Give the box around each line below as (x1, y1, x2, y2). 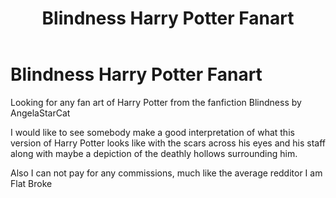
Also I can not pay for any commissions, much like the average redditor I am (10, 167, 323, 179)
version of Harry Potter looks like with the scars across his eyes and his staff (10, 137, 326, 149)
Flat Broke (10, 177, 53, 189)
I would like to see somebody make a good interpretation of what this (10, 126, 295, 138)
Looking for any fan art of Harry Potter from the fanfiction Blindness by (10, 96, 302, 108)
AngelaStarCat (10, 107, 71, 119)
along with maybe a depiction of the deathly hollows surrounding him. (10, 147, 298, 159)
